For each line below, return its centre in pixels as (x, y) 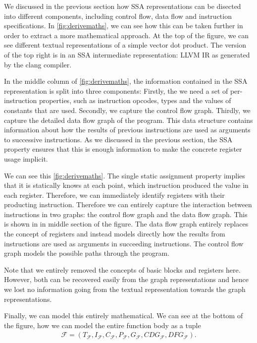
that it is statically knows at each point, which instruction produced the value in (126, 185)
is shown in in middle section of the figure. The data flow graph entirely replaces (126, 224)
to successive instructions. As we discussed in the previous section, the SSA (118, 139)
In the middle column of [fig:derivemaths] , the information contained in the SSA (126, 81)
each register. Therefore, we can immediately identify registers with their (114, 195)
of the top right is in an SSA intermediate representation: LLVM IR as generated (127, 54)
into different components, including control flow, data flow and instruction (118, 16)
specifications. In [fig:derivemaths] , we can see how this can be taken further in (124, 26)
